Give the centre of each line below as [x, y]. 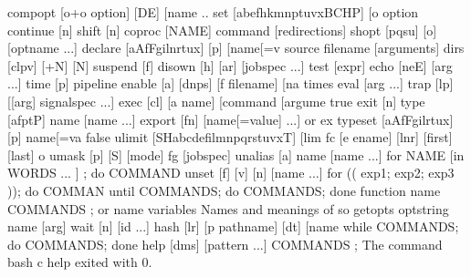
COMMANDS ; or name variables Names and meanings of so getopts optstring [228, 208]
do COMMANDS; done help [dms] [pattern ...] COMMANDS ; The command [225, 244]
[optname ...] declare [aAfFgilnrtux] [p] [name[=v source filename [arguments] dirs [236, 48]
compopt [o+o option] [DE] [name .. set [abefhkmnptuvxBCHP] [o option [213, 12]
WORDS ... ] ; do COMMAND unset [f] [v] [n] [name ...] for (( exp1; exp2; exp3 [231, 173]
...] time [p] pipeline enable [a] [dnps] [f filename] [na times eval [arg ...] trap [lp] [230, 83]
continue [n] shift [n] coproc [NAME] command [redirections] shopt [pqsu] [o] [222, 30]
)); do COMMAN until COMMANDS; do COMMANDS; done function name [224, 190]
